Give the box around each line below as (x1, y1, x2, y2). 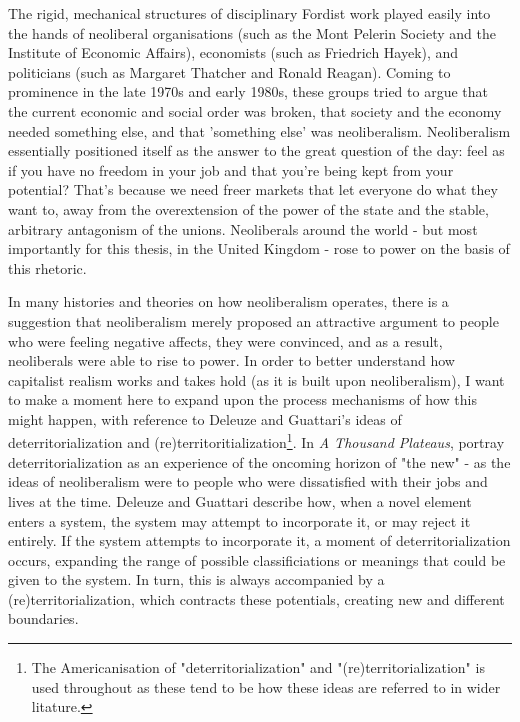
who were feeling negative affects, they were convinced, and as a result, (8, 330, 443, 351)
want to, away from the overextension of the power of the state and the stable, (8, 198, 489, 219)
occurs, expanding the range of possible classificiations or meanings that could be (8, 549, 506, 570)
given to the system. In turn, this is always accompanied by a (8, 569, 385, 590)
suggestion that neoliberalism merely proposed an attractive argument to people (8, 310, 499, 331)
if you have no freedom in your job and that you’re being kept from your (8, 159, 454, 180)
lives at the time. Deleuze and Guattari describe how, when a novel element (8, 490, 472, 511)
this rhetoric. (8, 257, 87, 278)
